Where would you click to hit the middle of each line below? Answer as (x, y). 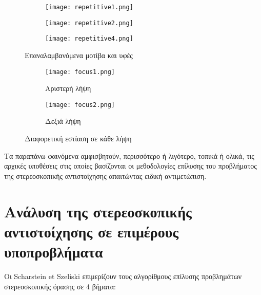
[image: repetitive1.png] (89, 7)
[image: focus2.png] (80, 105)
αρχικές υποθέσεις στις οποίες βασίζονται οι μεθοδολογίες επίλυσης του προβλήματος (130, 166)
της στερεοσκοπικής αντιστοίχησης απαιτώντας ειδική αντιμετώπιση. (105, 176)
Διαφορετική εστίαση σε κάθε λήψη (78, 139)
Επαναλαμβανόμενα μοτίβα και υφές (79, 55)
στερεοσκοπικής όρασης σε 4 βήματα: (60, 286)
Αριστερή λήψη (68, 88)
